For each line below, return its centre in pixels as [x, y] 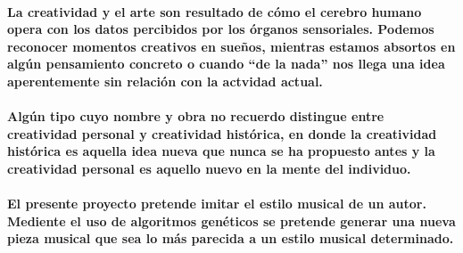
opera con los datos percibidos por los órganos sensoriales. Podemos [221, 29]
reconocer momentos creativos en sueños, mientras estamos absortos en [231, 46]
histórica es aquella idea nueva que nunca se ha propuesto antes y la [221, 151]
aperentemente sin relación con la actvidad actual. [165, 81]
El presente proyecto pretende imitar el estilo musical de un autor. [217, 204]
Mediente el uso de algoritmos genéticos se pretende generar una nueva [231, 220]
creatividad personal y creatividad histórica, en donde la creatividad [222, 133]
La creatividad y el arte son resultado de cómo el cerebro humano [215, 11]
